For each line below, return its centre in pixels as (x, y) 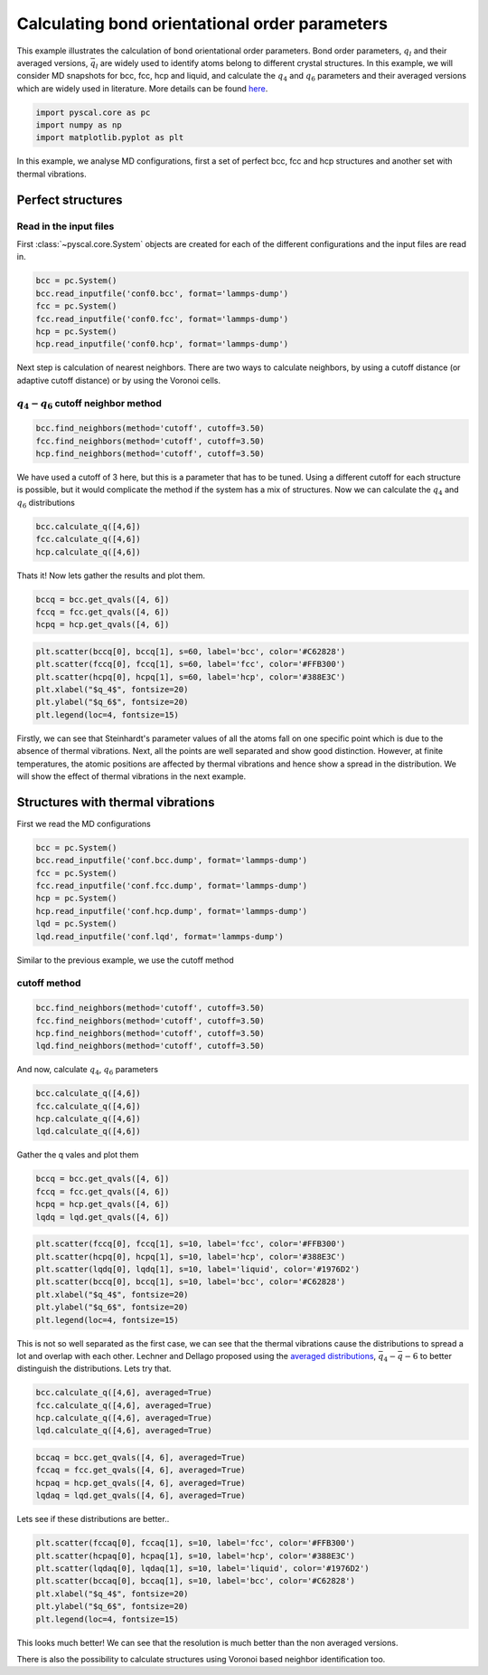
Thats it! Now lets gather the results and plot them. (111, 576)
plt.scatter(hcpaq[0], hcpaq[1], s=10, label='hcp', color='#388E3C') (196, 1556)
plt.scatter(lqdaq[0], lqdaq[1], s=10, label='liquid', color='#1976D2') (202, 1568)
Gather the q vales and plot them (78, 1155)
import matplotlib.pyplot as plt (110, 138)
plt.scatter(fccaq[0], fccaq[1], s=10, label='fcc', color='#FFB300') (196, 1543)
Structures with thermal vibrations (116, 802)
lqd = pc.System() (76, 924)
